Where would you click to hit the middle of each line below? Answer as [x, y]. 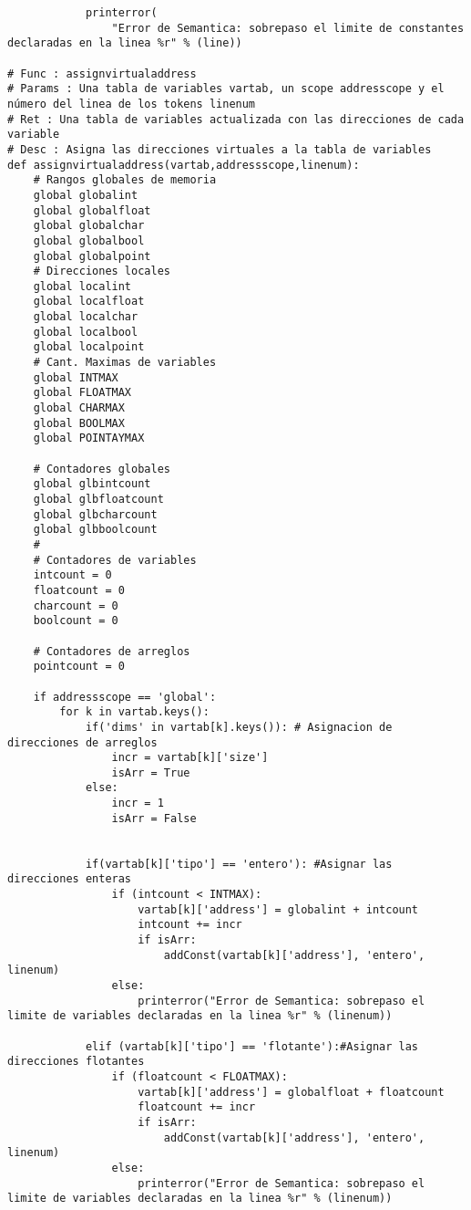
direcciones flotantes [76, 1062]
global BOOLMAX [79, 423]
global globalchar [89, 226]
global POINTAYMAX [89, 438]
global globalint [86, 195]
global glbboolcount [95, 530]
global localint [82, 286]
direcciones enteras [70, 879]
